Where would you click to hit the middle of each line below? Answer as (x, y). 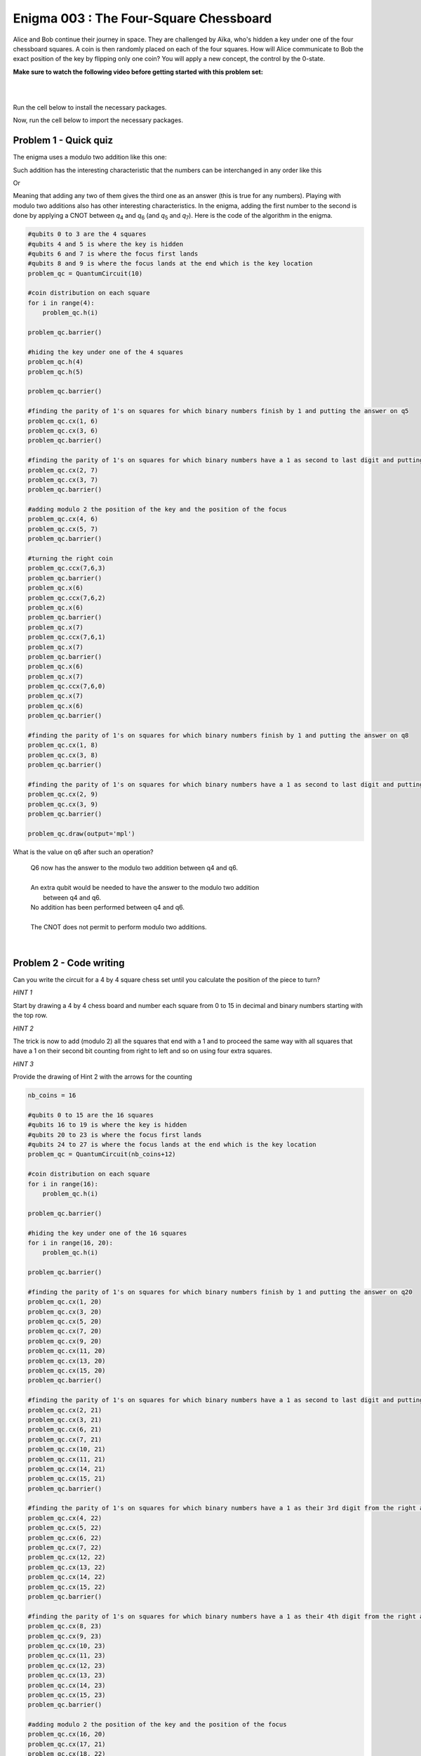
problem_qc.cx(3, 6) (63, 431)
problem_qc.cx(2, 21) (65, 1410)
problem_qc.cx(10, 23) (67, 1646)
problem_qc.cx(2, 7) (63, 470)
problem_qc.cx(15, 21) (67, 1479)
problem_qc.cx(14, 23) (67, 1685)
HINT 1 (23, 992)
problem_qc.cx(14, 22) (67, 1577)
